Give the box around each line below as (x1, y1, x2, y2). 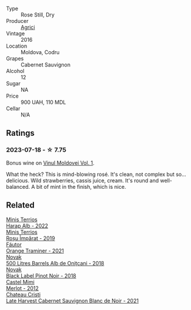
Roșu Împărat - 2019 (6, 235, 56, 242)
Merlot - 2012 (6, 285, 39, 292)
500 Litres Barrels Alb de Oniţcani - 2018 (6, 259, 104, 266)
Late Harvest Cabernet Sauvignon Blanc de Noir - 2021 (6, 297, 139, 304)
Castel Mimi (6, 278, 35, 285)
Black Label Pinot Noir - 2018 (6, 272, 77, 279)
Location (6, 42, 28, 49)
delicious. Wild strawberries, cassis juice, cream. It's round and (6, 176, 159, 184)
